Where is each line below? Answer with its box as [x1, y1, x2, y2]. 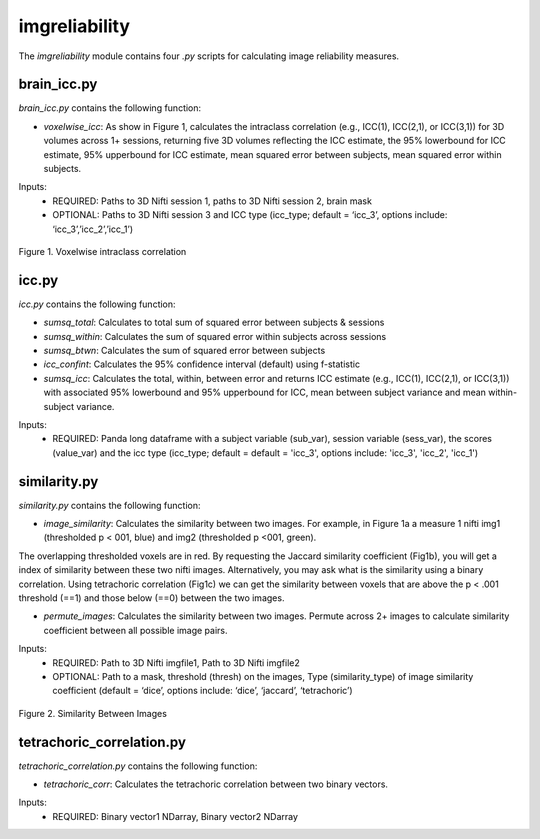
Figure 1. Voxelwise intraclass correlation [18, 245, 187, 257]
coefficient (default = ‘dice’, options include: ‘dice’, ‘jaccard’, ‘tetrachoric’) [52, 685, 353, 697]
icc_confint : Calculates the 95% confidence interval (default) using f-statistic [43, 358, 360, 370]
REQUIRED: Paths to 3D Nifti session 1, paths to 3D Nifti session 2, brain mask [52, 195, 372, 207]
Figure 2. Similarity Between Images [18, 707, 167, 719]
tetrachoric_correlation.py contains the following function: [18, 760, 258, 772]
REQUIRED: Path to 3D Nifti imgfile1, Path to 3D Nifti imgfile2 [52, 656, 300, 669]
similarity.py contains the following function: [18, 499, 201, 511]
